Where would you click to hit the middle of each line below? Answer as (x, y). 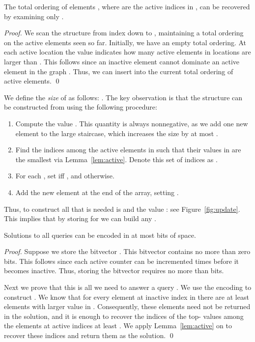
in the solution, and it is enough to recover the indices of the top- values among (124, 316)
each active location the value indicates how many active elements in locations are (127, 52)
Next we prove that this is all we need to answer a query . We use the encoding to (128, 287)
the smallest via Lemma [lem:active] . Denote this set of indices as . (116, 159)
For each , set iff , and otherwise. (65, 176)
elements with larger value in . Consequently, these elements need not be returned (127, 306)
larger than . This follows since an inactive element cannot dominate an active (122, 61)
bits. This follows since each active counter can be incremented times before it (121, 261)
